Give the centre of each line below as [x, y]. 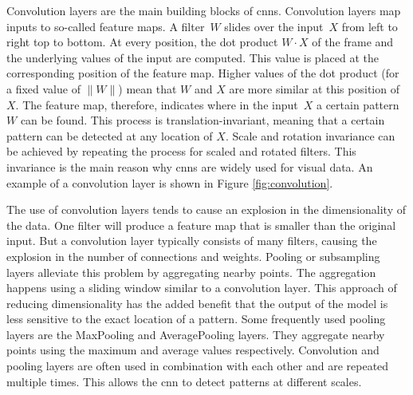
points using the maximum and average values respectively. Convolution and [193, 350]
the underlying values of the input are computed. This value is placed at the [193, 57]
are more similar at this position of [314, 88]
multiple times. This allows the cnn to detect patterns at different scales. [184, 381]
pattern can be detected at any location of [110, 135]
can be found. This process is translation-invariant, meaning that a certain [203, 120]
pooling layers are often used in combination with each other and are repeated [198, 366]
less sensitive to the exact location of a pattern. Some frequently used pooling [196, 319]
